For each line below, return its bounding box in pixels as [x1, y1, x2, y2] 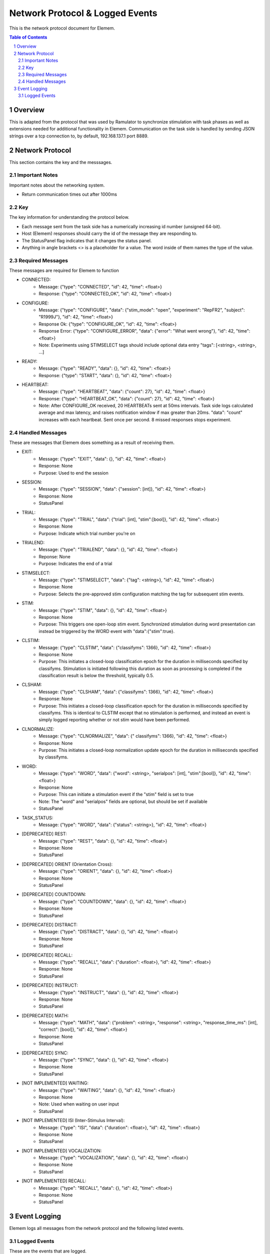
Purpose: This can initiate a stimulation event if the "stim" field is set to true [38, 792, 194, 798]
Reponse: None [38, 553, 71, 559]
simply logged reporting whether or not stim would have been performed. [38, 717, 190, 723]
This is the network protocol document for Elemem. [9, 25, 115, 31]
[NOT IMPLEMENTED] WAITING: [21, 1080, 89, 1086]
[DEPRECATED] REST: [21, 831, 67, 837]
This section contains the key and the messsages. [9, 159, 112, 165]
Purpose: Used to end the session [38, 469, 108, 476]
